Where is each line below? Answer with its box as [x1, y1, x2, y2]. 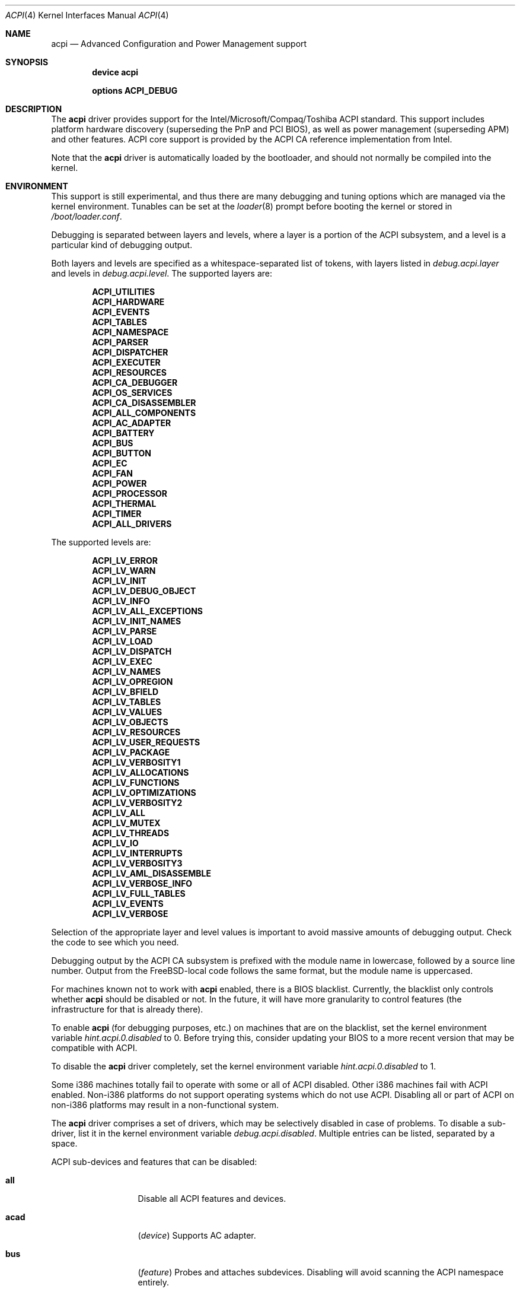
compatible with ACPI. [51, 1043, 138, 1053]
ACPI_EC [92, 458, 127, 468]
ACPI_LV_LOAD [92, 636, 153, 646]
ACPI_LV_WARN [92, 566, 156, 576]
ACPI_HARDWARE [92, 297, 165, 307]
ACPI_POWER [92, 478, 147, 488]
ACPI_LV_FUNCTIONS [92, 777, 180, 788]
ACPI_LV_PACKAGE [92, 747, 170, 757]
